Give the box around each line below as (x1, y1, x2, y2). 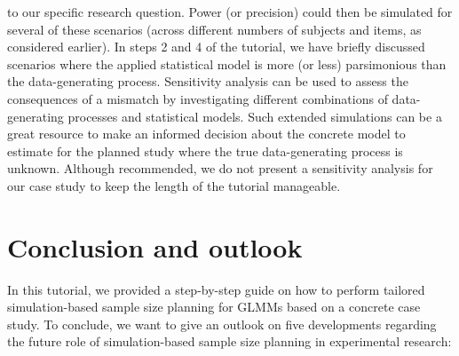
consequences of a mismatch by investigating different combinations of (7, 89, 388, 107)
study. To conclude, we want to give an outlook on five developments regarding (7, 314, 437, 333)
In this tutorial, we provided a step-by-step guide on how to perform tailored (7, 280, 425, 298)
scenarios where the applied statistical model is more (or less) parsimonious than (7, 54, 447, 73)
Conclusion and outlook (7, 228, 303, 265)
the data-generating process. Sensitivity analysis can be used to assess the (7, 72, 408, 91)
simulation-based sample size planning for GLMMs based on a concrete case (7, 297, 421, 316)
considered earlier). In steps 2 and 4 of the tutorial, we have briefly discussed (7, 37, 425, 56)
